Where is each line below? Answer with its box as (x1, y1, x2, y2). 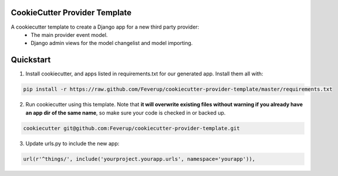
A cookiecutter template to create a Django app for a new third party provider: (11, 23, 200, 30)
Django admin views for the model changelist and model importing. (31, 40, 193, 47)
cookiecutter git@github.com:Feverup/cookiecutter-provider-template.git (23, 125, 240, 132)
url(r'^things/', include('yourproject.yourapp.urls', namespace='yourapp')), (23, 156, 255, 162)
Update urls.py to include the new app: (25, 140, 120, 147)
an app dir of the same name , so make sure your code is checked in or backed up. (25, 109, 226, 116)
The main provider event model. (31, 31, 108, 38)
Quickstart (11, 55, 51, 65)
